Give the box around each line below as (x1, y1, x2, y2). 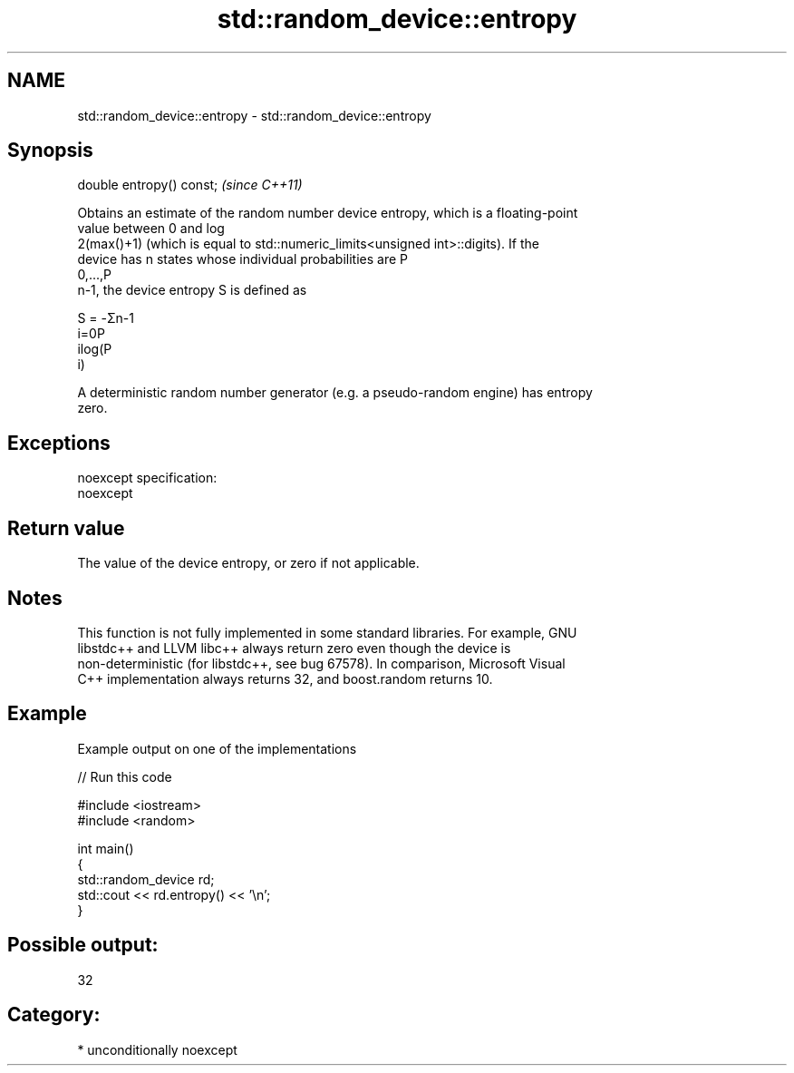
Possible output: (7, 933, 159, 957)
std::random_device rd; (77, 871, 215, 887)
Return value (7, 516, 125, 540)
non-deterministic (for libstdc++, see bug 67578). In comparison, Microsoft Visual (77, 655, 566, 671)
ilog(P (77, 341, 112, 357)
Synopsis (7, 139, 93, 162)
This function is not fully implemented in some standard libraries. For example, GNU (77, 624, 577, 640)
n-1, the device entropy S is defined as (77, 282, 307, 298)
